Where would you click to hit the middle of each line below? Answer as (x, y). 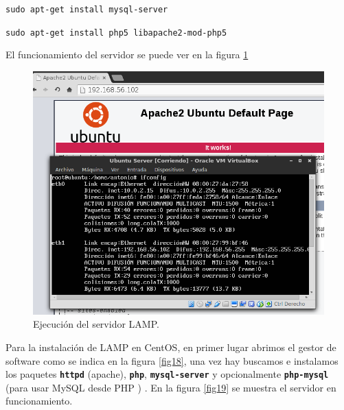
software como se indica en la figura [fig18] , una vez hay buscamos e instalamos (172, 360)
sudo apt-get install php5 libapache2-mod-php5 (116, 33)
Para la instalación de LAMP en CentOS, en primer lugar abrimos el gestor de (171, 347)
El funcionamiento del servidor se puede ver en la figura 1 (127, 55)
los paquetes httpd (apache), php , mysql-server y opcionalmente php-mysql (167, 374)
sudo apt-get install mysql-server (87, 10)
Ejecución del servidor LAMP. (96, 324)
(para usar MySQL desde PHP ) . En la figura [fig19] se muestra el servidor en (171, 387)
